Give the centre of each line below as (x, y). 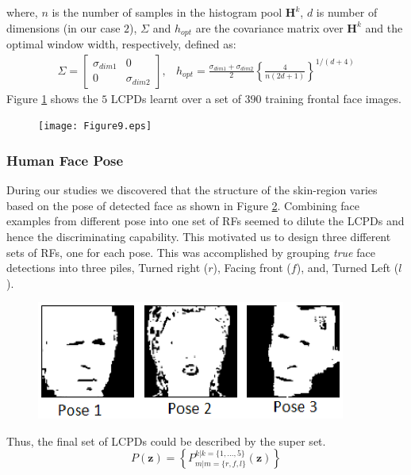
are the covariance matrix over (269, 27)
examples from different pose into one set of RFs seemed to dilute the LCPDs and (205, 221)
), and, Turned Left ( (348, 268)
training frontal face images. (333, 98)
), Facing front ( (252, 268)
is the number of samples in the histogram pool (167, 12)
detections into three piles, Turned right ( (108, 268)
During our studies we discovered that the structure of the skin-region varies (192, 190)
